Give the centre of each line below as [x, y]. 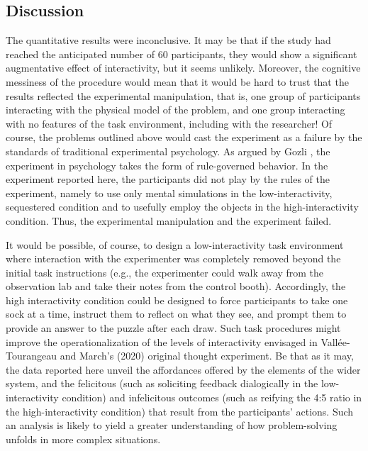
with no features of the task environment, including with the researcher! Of [169, 123]
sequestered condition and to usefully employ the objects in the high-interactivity [182, 207]
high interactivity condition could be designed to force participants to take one [177, 300]
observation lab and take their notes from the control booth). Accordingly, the [176, 286]
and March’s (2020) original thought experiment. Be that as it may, [207, 356]
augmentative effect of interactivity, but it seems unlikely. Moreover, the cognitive [183, 68]
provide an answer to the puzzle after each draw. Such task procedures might [173, 328]
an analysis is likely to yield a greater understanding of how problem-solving [172, 425]
